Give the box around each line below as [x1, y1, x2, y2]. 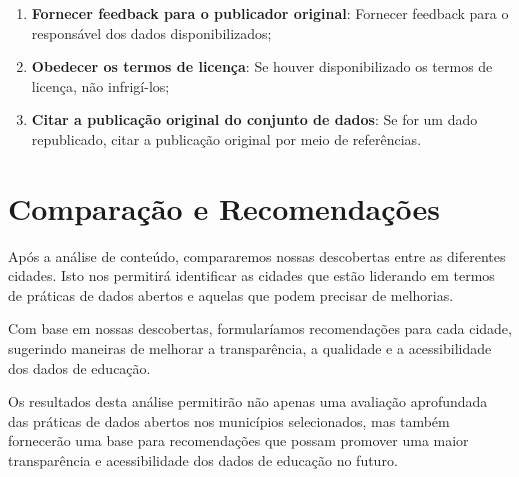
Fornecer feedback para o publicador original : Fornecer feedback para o [31, 3, 509, 23]
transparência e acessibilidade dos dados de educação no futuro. [8, 450, 398, 471]
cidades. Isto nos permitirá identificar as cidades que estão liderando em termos [8, 265, 495, 286]
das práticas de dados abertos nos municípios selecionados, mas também [8, 410, 450, 431]
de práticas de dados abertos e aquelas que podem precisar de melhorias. [8, 284, 454, 305]
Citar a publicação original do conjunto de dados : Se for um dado [31, 109, 478, 130]
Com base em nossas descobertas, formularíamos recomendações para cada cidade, [8, 318, 512, 339]
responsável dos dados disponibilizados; [31, 22, 272, 43]
